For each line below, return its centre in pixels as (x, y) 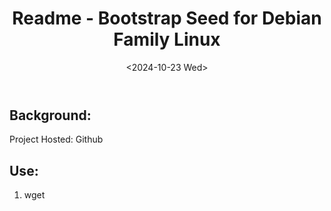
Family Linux (167, 39)
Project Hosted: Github (56, 139)
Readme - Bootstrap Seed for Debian (167, 18)
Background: (50, 115)
